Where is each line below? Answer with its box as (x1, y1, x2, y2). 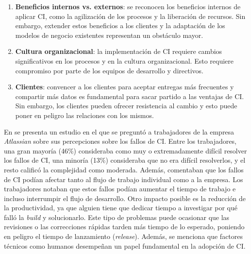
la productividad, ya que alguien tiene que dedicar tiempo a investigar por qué (4, 203, 237, 213)
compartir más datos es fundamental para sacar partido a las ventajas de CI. (15, 91, 244, 101)
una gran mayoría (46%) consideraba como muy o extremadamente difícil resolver (4, 145, 247, 155)
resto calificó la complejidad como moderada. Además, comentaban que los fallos (4, 164, 244, 174)
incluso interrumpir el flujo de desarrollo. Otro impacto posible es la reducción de (4, 193, 246, 203)
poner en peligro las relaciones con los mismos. (15, 110, 154, 120)
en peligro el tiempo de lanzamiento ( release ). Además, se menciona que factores (4, 231, 243, 241)
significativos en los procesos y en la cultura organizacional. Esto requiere (15, 55, 234, 66)
